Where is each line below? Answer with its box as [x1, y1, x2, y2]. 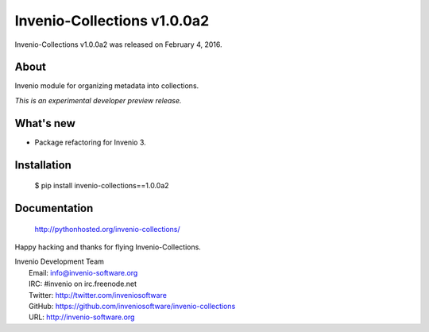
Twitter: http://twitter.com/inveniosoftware [29, 290, 167, 299]
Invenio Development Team [14, 257, 105, 266]
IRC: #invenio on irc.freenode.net [29, 279, 137, 289]
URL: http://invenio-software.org [29, 312, 135, 322]
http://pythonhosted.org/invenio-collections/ [34, 224, 180, 234]
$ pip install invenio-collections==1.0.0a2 [34, 181, 170, 191]
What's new [14, 116, 75, 130]
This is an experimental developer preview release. [14, 95, 182, 105]
